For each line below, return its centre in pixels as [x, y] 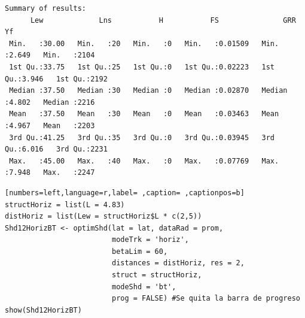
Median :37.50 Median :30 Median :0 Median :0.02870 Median [148, 91]
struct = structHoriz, [157, 275]
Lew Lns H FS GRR [163, 20]
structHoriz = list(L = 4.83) [65, 205]
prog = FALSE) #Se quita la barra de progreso [206, 299]
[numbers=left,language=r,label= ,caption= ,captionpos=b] [125, 193]
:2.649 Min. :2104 [50, 55]
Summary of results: [46, 8]
